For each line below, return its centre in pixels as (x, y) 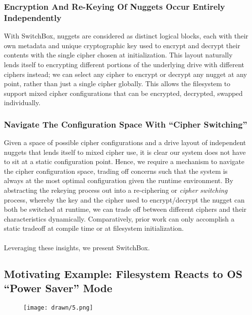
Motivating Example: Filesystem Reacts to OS (123, 273)
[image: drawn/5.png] (58, 307)
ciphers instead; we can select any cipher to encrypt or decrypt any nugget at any (126, 74)
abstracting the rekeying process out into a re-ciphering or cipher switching (116, 190)
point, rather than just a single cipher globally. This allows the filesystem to (117, 83)
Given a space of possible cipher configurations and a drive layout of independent (125, 142)
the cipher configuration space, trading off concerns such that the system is (116, 171)
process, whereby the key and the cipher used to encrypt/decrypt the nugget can (124, 199)
